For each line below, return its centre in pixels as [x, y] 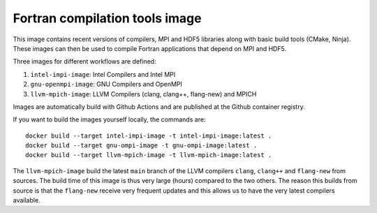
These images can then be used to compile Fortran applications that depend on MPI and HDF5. [149, 48]
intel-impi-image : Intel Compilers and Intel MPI [103, 74]
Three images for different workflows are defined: [84, 61]
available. [27, 200]
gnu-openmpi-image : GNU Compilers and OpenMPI [106, 85]
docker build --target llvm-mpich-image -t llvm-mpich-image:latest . [149, 155]
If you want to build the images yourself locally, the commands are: [109, 119]
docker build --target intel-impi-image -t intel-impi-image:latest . [149, 135]
